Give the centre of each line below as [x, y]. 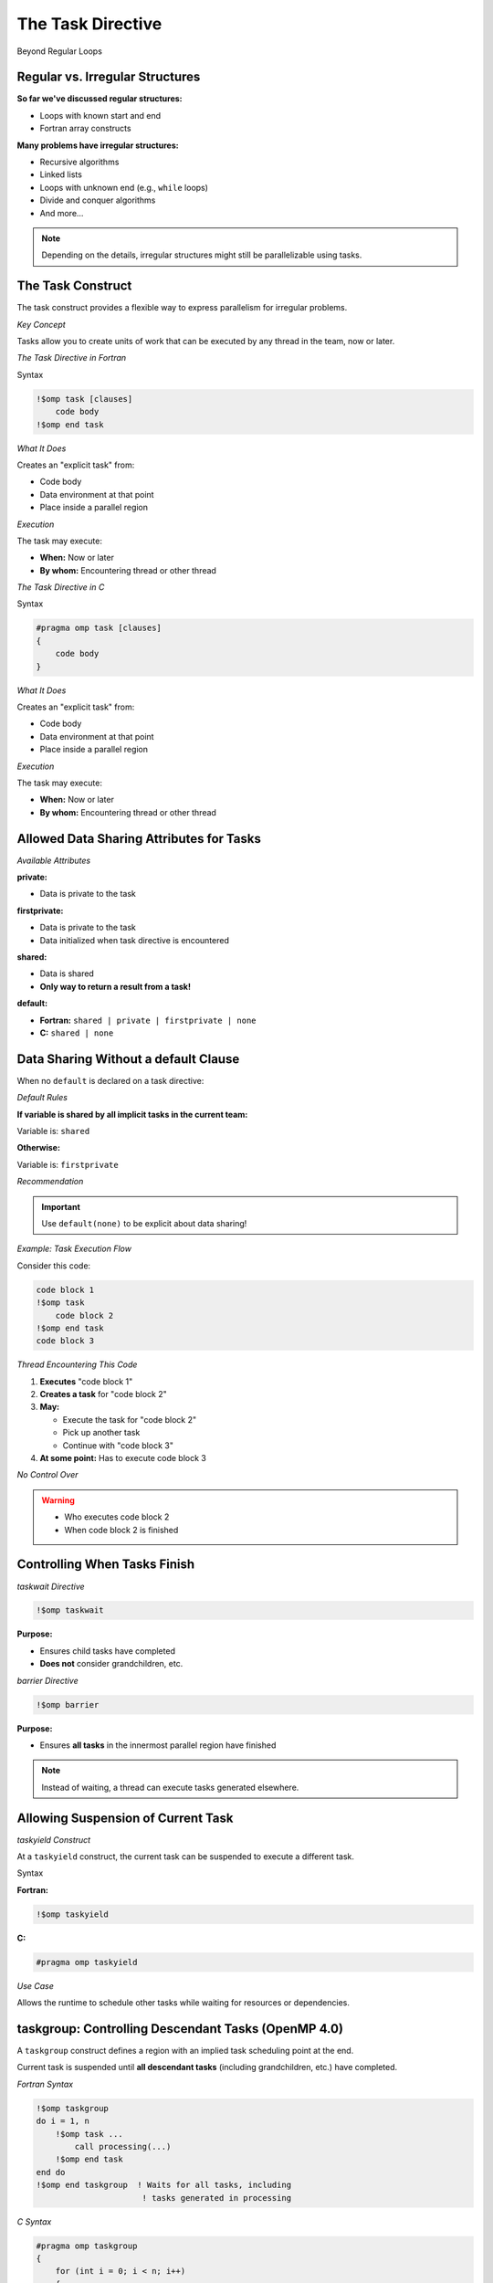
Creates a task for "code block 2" [104, 1394]
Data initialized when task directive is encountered [135, 940]
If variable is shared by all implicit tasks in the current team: [132, 1114]
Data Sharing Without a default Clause [128, 1059]
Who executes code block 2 [117, 1517]
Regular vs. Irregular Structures [109, 77]
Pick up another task [101, 1433]
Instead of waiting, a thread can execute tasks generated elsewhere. [170, 1787]
